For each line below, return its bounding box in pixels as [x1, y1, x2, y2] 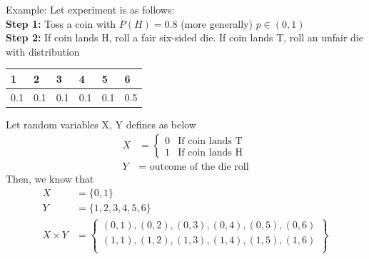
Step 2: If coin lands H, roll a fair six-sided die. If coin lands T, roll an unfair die [6, 30, 364, 45]
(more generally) [181, 16, 253, 31]
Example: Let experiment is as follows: [6, 2, 175, 16]
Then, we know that [6, 171, 94, 186]
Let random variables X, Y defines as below [6, 116, 196, 131]
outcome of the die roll [149, 162, 249, 173]
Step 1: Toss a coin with [6, 16, 116, 31]
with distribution [6, 44, 80, 59]
